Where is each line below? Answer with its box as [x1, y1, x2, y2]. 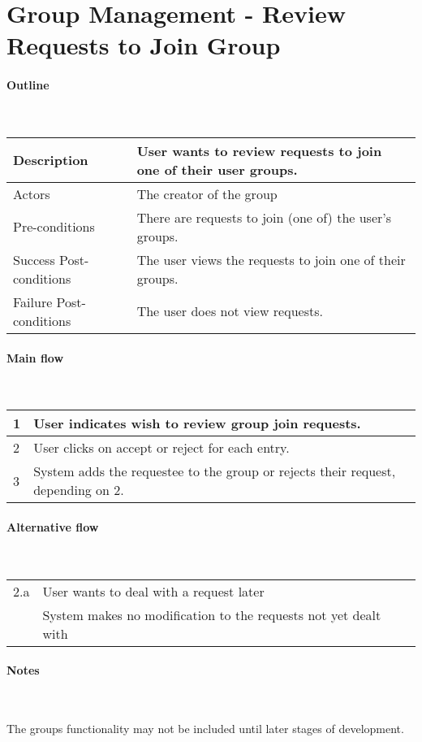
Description [13, 150, 88, 170]
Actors [13, 184, 50, 203]
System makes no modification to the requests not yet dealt [42, 605, 381, 624]
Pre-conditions [13, 217, 95, 236]
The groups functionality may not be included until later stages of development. [6, 720, 404, 737]
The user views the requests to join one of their [136, 250, 406, 269]
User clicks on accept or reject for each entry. [33, 438, 290, 458]
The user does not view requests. [136, 302, 323, 321]
